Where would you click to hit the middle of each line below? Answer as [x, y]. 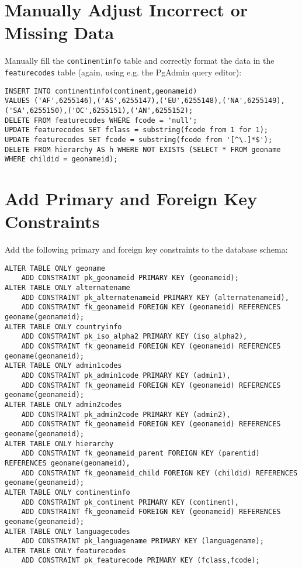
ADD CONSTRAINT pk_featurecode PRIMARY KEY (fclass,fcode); [140, 561]
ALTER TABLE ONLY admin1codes [63, 366]
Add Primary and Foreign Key [131, 199]
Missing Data [60, 32]
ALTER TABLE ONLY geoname [55, 268]
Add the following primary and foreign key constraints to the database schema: [146, 249]
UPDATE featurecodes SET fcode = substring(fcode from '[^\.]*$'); [139, 139]
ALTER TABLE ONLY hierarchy [59, 444]
